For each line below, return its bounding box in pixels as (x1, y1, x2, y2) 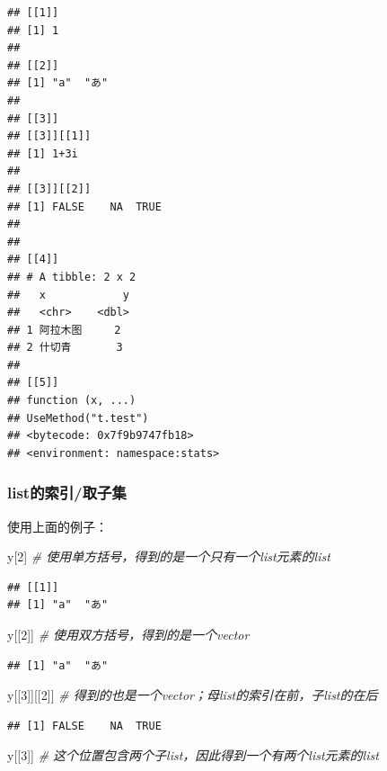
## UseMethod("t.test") (7, 411, 149, 425)
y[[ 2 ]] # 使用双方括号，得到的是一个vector (7, 625, 250, 644)
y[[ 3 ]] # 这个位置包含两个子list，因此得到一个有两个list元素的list (7, 746, 379, 765)
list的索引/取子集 (7, 481, 127, 504)
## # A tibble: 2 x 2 (7, 270, 136, 283)
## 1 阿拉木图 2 (7, 323, 121, 336)
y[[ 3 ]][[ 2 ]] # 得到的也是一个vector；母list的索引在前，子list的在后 (7, 686, 378, 704)
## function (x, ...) (7, 394, 136, 408)
